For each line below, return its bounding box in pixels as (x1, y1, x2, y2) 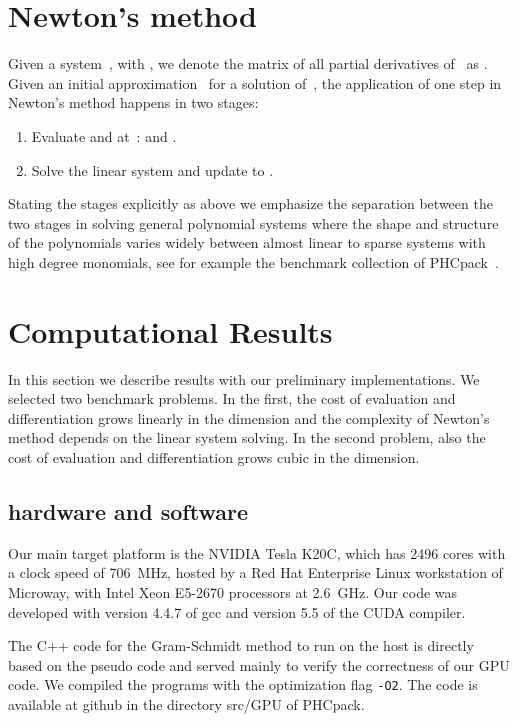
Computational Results (8, 310, 333, 351)
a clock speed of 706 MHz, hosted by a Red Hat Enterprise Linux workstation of (8, 562, 503, 583)
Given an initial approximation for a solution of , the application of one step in (8, 72, 502, 93)
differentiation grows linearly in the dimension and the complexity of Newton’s (8, 407, 490, 428)
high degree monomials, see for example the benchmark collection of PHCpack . (8, 251, 499, 272)
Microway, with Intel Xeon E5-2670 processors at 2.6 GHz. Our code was (8, 581, 458, 602)
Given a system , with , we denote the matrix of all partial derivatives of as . (8, 53, 488, 74)
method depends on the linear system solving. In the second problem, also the (8, 427, 486, 448)
